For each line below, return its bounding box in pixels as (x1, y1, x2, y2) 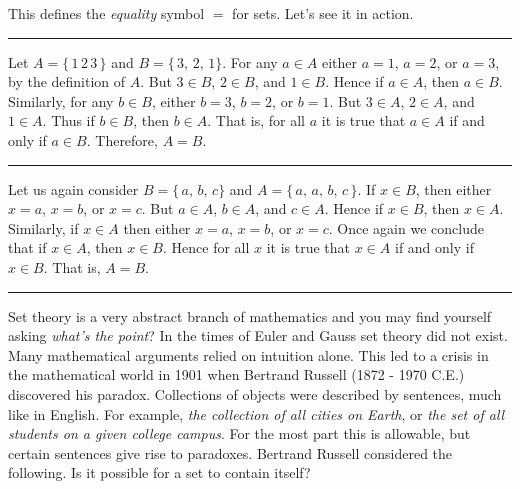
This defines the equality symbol (8, 3, 205, 23)
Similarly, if (8, 217, 79, 238)
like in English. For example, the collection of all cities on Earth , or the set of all (8, 403, 505, 424)
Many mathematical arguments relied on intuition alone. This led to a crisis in (8, 344, 489, 365)
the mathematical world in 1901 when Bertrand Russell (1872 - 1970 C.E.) (8, 364, 465, 385)
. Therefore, (86, 129, 158, 150)
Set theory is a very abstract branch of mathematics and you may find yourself (8, 305, 492, 326)
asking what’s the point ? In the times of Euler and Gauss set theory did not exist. (8, 325, 508, 346)
